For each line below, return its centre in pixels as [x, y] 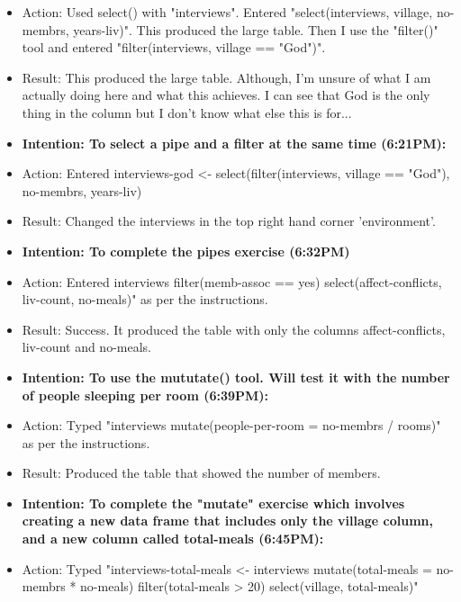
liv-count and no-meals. [86, 347]
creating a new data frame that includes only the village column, [228, 521]
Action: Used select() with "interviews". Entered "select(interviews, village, [227, 12]
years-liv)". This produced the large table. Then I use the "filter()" [256, 29]
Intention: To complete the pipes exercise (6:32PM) [186, 251]
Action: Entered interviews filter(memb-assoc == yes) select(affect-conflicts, [232, 281]
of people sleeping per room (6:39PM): [145, 395]
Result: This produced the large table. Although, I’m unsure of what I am [226, 77]
